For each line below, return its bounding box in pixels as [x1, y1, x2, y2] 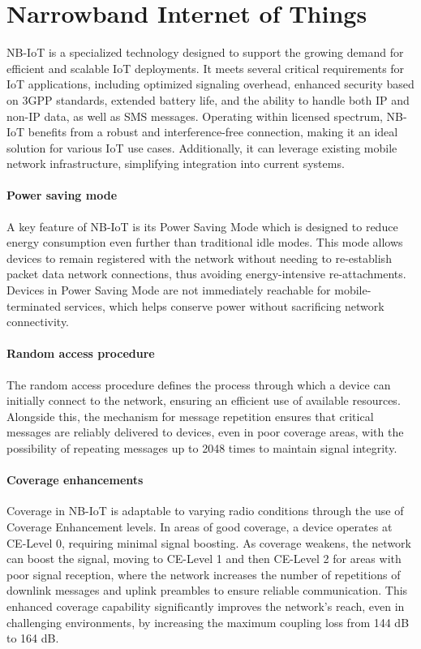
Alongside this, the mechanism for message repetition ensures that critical [6, 407, 374, 424]
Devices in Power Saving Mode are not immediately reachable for [6, 282, 331, 299]
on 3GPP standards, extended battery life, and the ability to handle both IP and [6, 91, 410, 108]
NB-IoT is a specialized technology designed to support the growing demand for [6, 44, 404, 61]
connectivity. [6, 313, 70, 330]
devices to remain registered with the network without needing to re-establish [6, 249, 392, 266]
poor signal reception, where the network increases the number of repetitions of [6, 565, 401, 582]
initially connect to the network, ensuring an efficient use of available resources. [6, 392, 401, 409]
